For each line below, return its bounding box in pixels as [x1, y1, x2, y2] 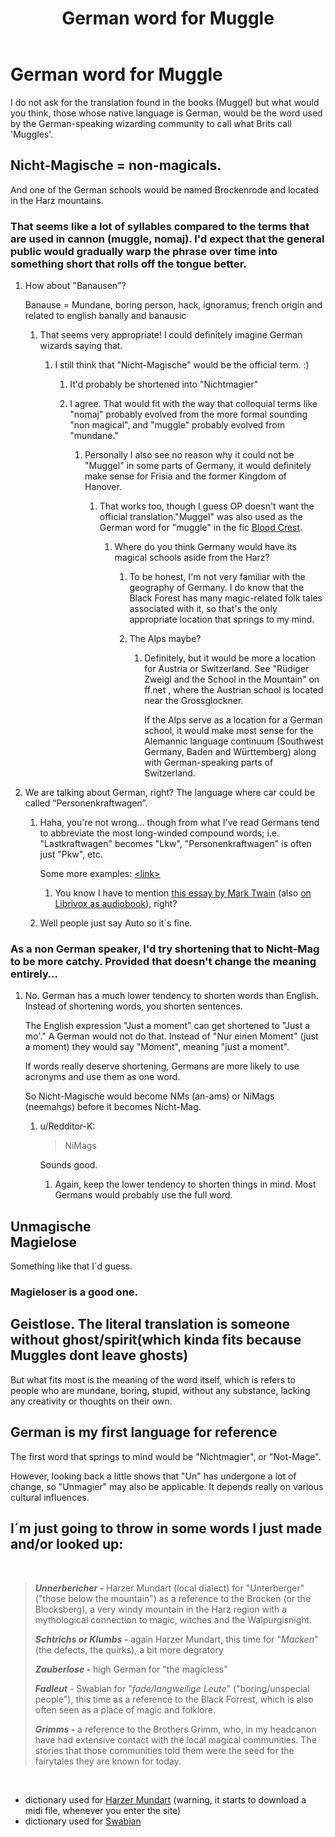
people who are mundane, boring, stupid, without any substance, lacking [10, 1384, 311, 1396]
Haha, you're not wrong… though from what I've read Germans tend [39, 817, 320, 829]
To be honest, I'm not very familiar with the [129, 571, 306, 583]
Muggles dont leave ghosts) [10, 1347, 189, 1364]
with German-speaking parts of [144, 757, 274, 769]
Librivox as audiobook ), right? [54, 898, 178, 910]
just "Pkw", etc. [39, 848, 103, 861]
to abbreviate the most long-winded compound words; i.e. [39, 827, 280, 839]
